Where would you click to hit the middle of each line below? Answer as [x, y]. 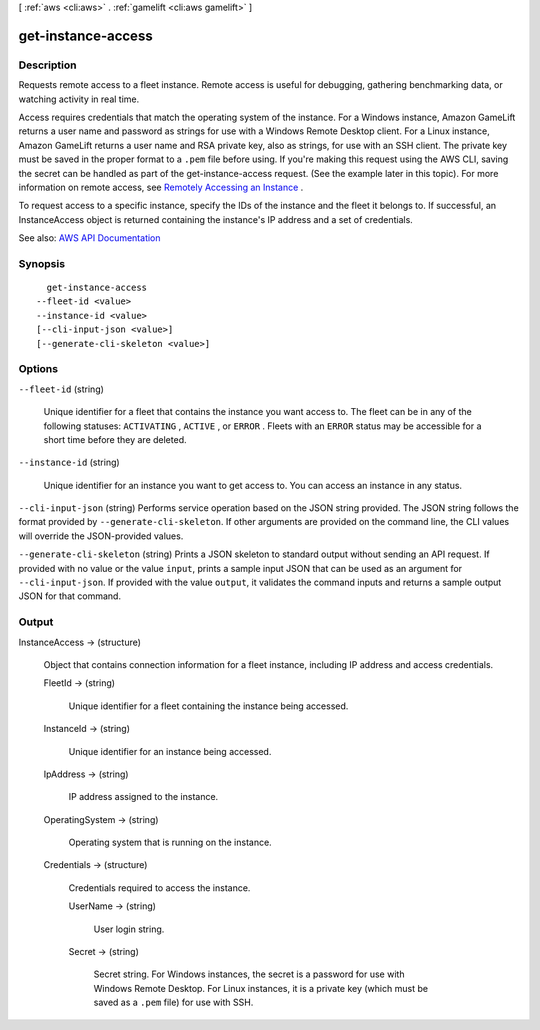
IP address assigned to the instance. [143, 797]
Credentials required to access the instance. [159, 887]
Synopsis [41, 263]
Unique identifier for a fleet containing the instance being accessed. [208, 706]
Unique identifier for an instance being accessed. [170, 751]
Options [38, 369]
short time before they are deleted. [115, 439]
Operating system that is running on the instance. [170, 842]
